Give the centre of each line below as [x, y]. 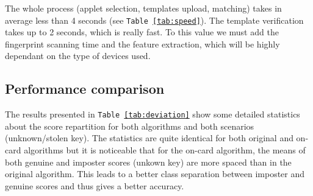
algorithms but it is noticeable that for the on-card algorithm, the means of [165, 150]
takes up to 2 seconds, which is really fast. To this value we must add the [142, 32]
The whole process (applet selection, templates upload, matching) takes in [143, 8]
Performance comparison [85, 89]
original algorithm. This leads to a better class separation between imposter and [155, 174]
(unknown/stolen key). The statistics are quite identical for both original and [149, 138]
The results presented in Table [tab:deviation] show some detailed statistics [153, 114]
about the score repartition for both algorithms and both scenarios [130, 126]
